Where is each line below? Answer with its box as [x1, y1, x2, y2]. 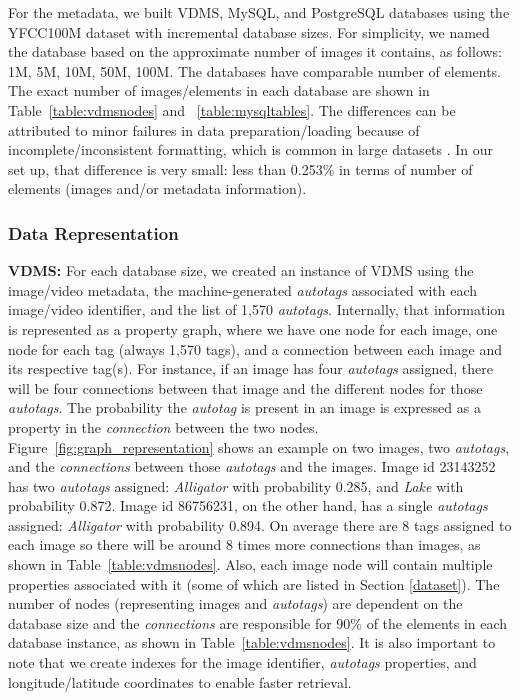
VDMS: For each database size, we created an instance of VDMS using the [8, 260, 474, 281]
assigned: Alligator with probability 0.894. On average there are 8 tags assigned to [8, 514, 512, 535]
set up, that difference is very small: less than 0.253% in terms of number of [8, 158, 473, 179]
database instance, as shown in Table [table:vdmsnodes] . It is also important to [8, 632, 496, 653]
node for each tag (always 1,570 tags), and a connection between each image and [8, 338, 503, 359]
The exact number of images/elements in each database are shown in [8, 80, 430, 101]
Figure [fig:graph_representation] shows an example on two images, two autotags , [8, 436, 510, 457]
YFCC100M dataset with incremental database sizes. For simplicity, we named [8, 21, 490, 42]
